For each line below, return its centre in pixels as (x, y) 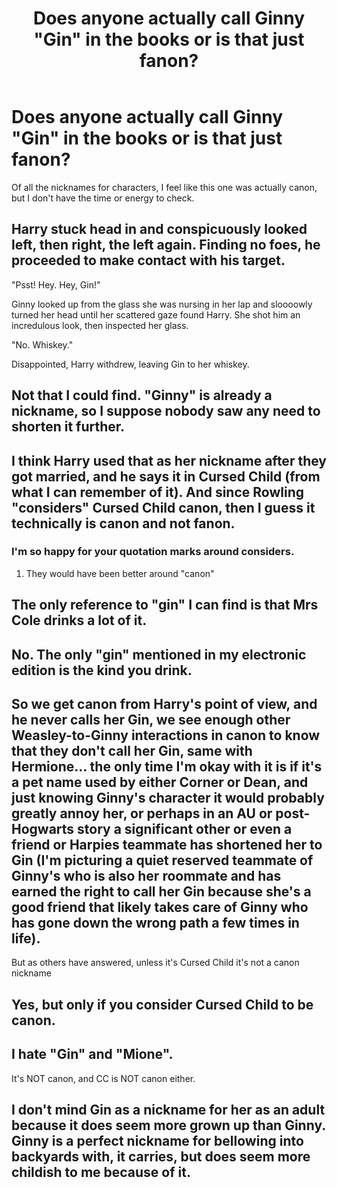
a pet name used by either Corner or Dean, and (160, 782)
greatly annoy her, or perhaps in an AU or (142, 813)
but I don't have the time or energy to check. (103, 198)
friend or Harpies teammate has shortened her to (167, 845)
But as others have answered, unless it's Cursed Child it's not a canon (155, 963)
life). (26, 938)
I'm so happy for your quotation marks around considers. (153, 552)
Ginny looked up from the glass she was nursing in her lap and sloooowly (162, 304)
